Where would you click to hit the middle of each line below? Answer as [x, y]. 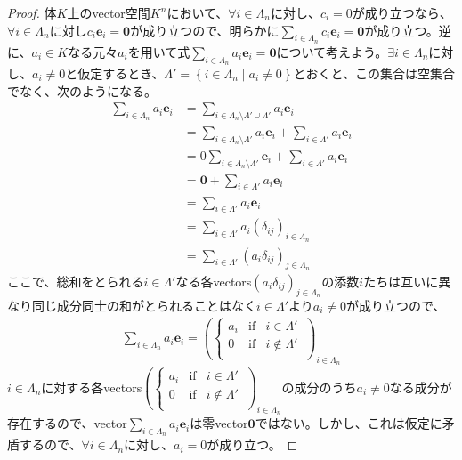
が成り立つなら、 [402, 12]
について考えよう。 [332, 51]
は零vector [219, 423]
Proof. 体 [32, 12]
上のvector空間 [109, 12]
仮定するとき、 [121, 73]
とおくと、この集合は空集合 [374, 73]
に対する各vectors [92, 387]
